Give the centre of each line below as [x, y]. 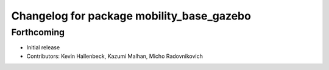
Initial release [43, 47]
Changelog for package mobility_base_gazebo [131, 16]
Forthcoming [38, 32]
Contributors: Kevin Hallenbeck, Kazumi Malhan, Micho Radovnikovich [115, 56]
